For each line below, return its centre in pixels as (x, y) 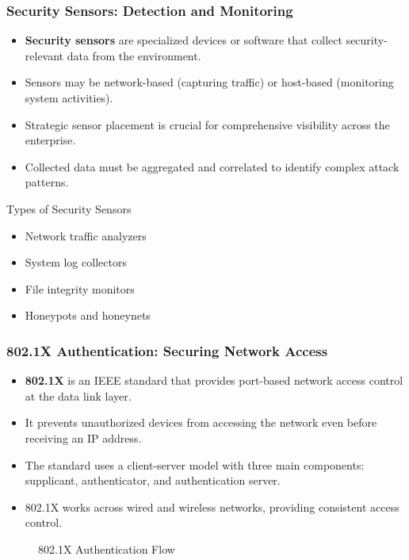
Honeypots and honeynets (88, 315)
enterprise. (50, 140)
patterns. (47, 182)
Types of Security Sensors (69, 208)
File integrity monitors (80, 288)
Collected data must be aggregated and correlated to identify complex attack (212, 166)
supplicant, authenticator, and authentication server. (153, 480)
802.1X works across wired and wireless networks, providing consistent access (212, 506)
